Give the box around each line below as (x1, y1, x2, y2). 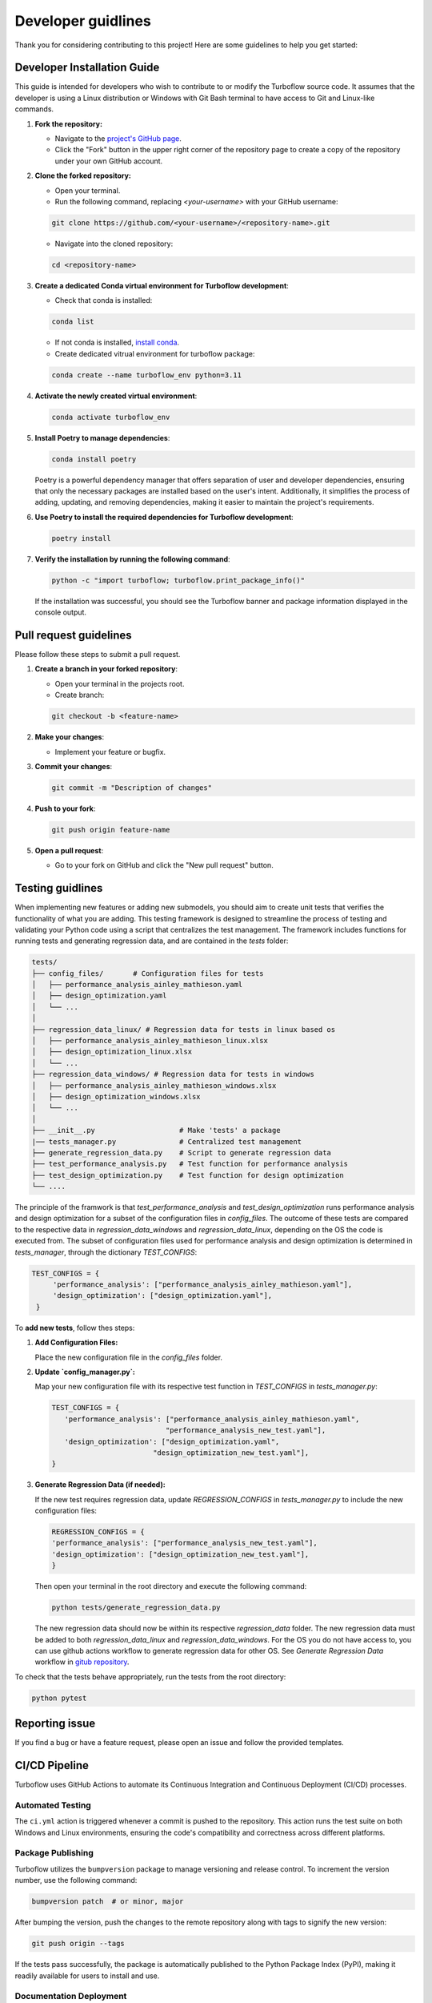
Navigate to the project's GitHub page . (54, 134, 182, 143)
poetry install (51, 534, 111, 542)
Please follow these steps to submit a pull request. (14, 649, 181, 659)
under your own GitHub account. (54, 156, 163, 166)
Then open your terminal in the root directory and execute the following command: (34, 1582, 307, 1591)
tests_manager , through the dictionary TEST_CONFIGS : (14, 1247, 198, 1257)
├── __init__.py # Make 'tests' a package (31, 1126, 281, 1135)
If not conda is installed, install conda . (54, 337, 180, 348)
